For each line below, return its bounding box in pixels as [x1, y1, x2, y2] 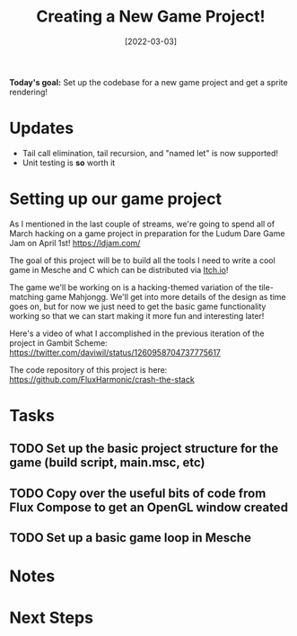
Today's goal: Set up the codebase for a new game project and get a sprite [9, 76, 289, 87]
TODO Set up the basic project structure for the [9, 441, 279, 456]
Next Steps [9, 607, 94, 628]
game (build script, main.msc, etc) [9, 455, 205, 471]
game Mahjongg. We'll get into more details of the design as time [46, 291, 287, 302]
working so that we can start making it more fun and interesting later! [9, 310, 265, 321]
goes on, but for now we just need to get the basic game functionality [9, 301, 266, 312]
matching [9, 291, 45, 302]
